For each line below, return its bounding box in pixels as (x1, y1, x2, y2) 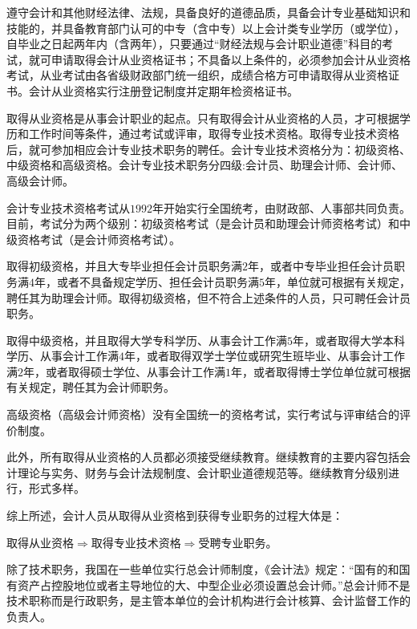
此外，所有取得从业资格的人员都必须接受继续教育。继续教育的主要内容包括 (6, 448, 399, 465)
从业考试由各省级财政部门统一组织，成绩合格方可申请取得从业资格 (39, 67, 388, 83)
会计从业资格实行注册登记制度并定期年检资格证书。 (28, 82, 298, 99)
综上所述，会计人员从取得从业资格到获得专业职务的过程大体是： (6, 507, 343, 524)
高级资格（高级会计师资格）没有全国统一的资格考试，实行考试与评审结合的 (6, 406, 399, 423)
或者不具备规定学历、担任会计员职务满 (56, 273, 259, 290)
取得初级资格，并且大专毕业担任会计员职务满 (6, 258, 242, 274)
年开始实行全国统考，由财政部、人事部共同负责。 (152, 199, 411, 216)
